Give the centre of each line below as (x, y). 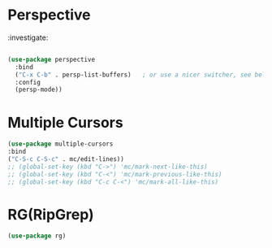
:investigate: (28, 37)
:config (28, 82)
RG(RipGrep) (51, 214)
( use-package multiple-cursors (60, 144)
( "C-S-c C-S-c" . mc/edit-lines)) (66, 159)
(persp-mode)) (39, 90)
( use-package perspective (51, 59)
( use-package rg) (37, 236)
